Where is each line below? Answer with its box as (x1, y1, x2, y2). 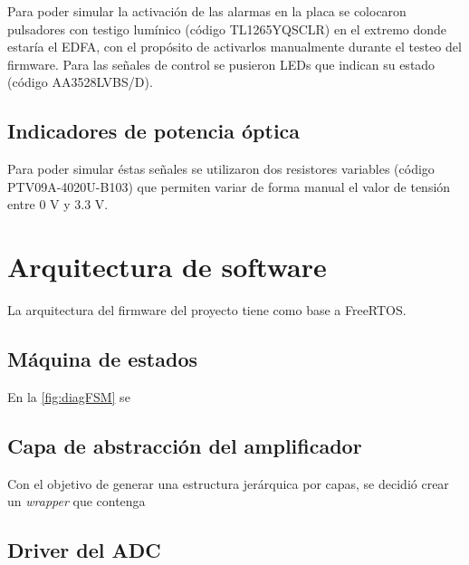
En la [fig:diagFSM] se (7, 387, 130, 406)
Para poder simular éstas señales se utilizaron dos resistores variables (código (7, 159, 435, 178)
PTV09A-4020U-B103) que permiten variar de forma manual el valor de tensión (7, 177, 451, 196)
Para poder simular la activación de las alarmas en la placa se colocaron (7, 2, 407, 20)
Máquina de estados (7, 345, 198, 373)
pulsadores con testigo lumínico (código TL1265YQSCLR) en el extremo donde (7, 19, 447, 38)
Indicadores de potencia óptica (7, 117, 301, 145)
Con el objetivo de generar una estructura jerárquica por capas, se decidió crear (7, 474, 449, 493)
